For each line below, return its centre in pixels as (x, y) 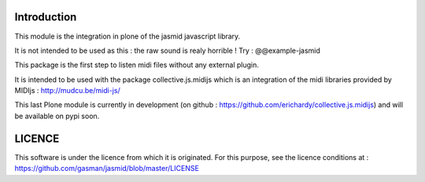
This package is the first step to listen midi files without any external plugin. (137, 65)
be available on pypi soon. (57, 116)
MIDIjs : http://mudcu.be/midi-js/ (68, 91)
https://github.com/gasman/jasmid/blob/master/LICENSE (107, 169)
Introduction (46, 17)
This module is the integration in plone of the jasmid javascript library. (128, 36)
